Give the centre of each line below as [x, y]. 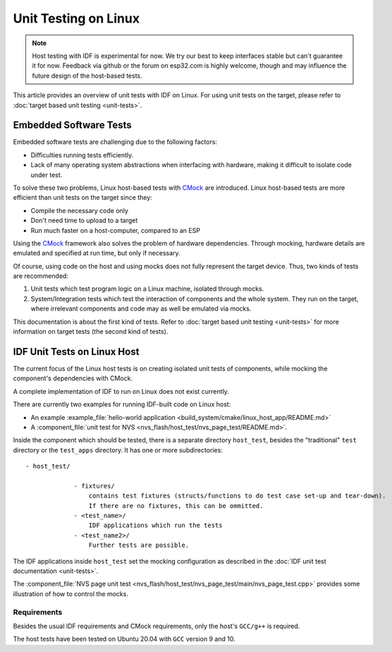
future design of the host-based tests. [87, 76]
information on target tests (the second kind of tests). [91, 332]
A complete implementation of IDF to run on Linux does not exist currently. [121, 391]
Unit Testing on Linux [76, 18]
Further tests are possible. [139, 545]
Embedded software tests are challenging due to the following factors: [115, 142]
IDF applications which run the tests [155, 525]
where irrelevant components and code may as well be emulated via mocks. [141, 309]
